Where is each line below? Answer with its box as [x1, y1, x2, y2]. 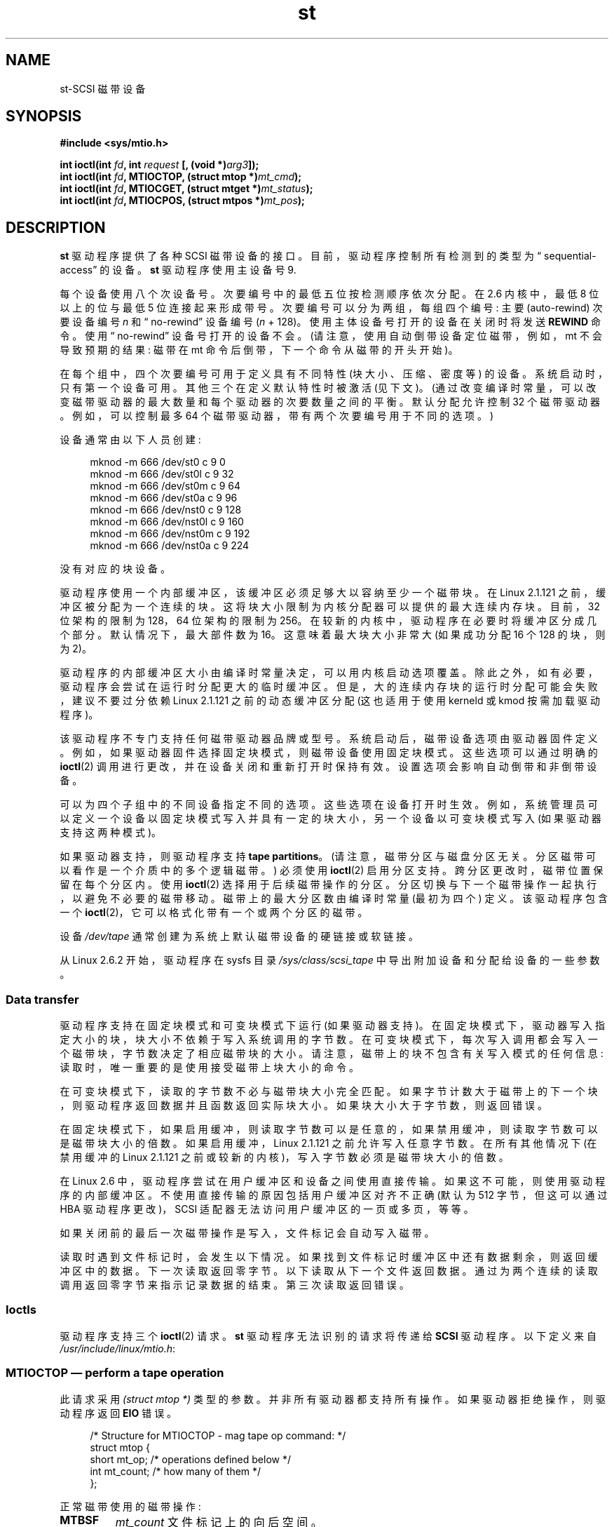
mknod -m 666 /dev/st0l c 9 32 [90, 468, 234, 480]
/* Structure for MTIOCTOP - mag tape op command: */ [90, 1429, 346, 1441]
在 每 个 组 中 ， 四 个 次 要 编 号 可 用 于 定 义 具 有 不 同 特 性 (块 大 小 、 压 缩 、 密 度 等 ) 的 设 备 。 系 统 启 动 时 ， [60, 368, 608, 380]
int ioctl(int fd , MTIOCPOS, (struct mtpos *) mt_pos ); [60, 194, 305, 207]
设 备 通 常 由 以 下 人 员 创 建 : [60, 433, 201, 446]
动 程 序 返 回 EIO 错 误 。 [60, 1406, 177, 1419]
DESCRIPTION [6, 218, 106, 236]
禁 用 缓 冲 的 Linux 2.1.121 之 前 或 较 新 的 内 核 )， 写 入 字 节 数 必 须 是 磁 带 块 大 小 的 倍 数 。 [60, 1151, 509, 1164]
